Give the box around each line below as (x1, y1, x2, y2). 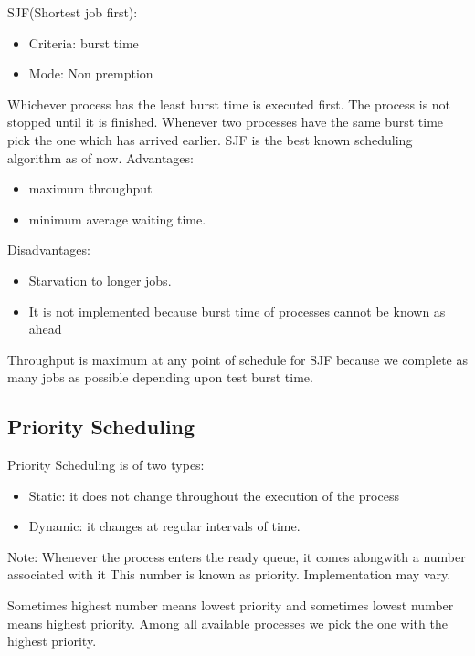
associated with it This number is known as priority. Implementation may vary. (7, 565, 451, 584)
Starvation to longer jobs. (28, 270, 172, 289)
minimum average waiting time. (28, 209, 206, 228)
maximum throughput (28, 179, 153, 198)
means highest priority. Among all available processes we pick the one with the (7, 613, 448, 632)
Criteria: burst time (28, 33, 139, 52)
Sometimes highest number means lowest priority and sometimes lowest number (7, 596, 454, 615)
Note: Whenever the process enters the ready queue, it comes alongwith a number (7, 547, 466, 566)
